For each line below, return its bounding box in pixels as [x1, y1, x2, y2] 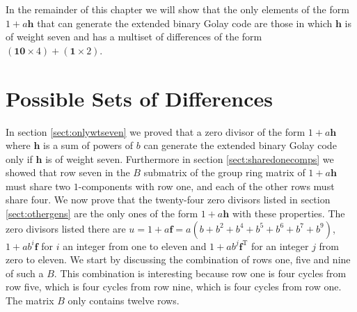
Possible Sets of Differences [6, 84, 273, 112]
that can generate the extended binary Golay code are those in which [37, 15, 333, 30]
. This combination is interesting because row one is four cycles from [54, 265, 347, 280]
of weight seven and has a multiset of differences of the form [6, 29, 262, 44]
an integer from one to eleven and [63, 238, 207, 253]
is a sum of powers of [43, 138, 134, 153]
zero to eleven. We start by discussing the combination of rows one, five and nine [6, 252, 351, 267]
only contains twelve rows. [68, 293, 180, 308]
